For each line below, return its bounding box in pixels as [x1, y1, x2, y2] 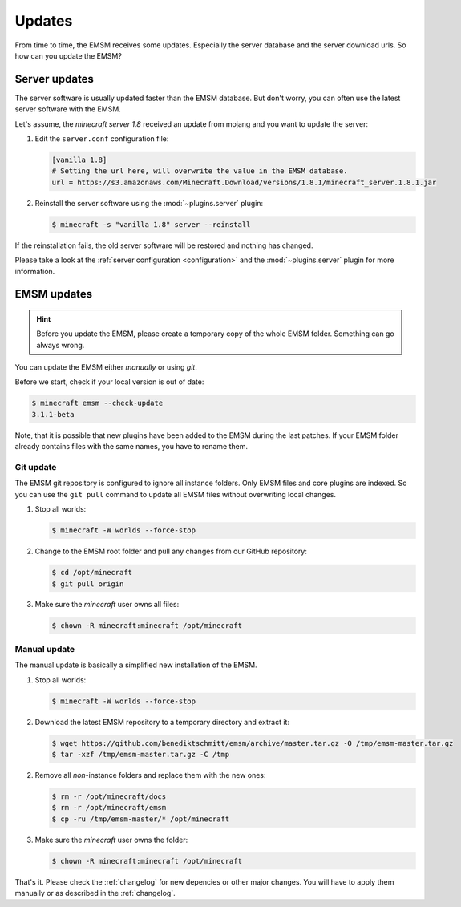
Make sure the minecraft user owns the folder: [34, 835, 188, 844]
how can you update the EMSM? [14, 51, 122, 60]
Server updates [14, 72, 94, 86]
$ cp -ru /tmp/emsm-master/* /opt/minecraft [51, 814, 230, 824]
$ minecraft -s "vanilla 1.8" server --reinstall [51, 220, 251, 229]
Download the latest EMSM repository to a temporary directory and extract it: [34, 717, 290, 727]
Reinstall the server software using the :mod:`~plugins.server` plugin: [34, 198, 264, 208]
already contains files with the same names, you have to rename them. [14, 442, 249, 451]
